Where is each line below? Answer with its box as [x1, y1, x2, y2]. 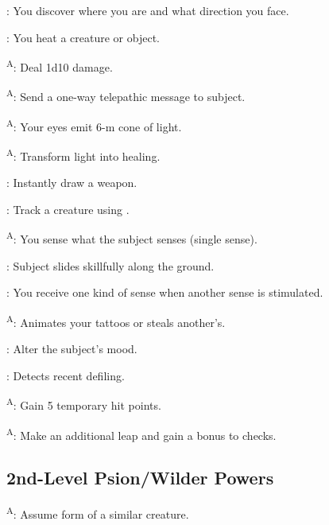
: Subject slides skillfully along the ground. [6, 257, 215, 274]
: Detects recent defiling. [6, 367, 125, 383]
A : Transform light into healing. [6, 145, 161, 164]
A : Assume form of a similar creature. [6, 503, 189, 522]
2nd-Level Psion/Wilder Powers [6, 465, 274, 490]
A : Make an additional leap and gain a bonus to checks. [6, 424, 277, 443]
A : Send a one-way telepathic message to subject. [6, 86, 246, 105]
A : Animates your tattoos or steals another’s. [6, 311, 226, 330]
